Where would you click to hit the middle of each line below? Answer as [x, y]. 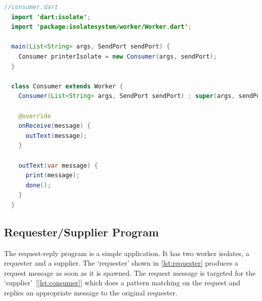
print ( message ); [53, 175]
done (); [38, 185]
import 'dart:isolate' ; [51, 17]
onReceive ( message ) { [54, 126]
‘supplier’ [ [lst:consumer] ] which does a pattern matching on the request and [122, 283]
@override [35, 116]
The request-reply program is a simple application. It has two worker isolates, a [127, 253]
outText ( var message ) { [58, 165]
